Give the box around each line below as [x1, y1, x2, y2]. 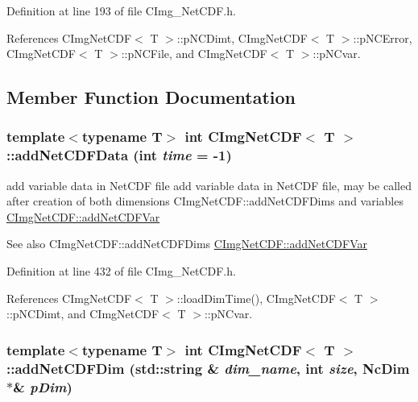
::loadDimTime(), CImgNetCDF [176, 289, 336, 306]
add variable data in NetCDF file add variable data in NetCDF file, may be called [6, 176, 412, 193]
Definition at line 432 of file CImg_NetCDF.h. [6, 263, 236, 280]
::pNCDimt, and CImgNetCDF [6, 305, 159, 322]
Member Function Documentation [6, 85, 296, 110]
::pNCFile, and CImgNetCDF [121, 45, 267, 62]
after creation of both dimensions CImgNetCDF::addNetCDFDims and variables [6, 193, 404, 209]
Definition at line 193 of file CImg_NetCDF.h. [6, 2, 236, 19]
